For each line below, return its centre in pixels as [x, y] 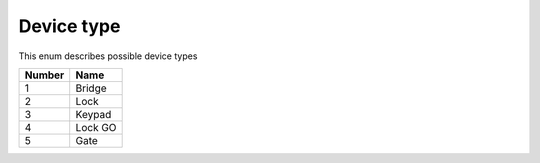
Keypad [93, 114]
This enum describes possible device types [108, 56]
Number [44, 75]
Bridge [91, 88]
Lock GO [96, 127]
